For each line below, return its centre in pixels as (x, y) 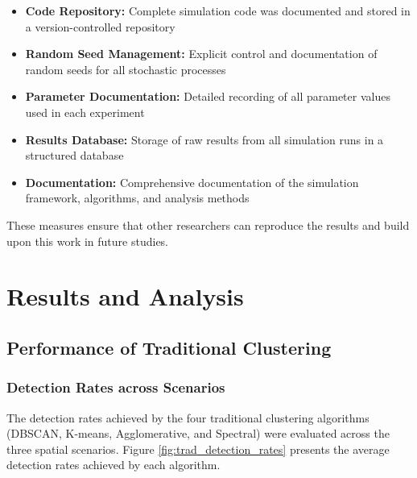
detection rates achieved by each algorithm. (114, 465)
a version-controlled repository (100, 26)
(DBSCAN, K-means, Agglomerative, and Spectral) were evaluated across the (198, 433)
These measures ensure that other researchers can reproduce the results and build (208, 224)
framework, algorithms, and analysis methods (137, 198)
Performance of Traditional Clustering (169, 347)
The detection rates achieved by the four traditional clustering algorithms (188, 417)
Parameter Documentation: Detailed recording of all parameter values (208, 96)
